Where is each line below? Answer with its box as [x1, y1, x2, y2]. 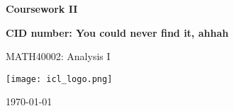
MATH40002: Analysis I [6, 49, 111, 64]
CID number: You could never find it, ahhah [6, 25, 229, 40]
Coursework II [6, 1, 78, 16]
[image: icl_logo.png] [6, 74, 113, 84]
